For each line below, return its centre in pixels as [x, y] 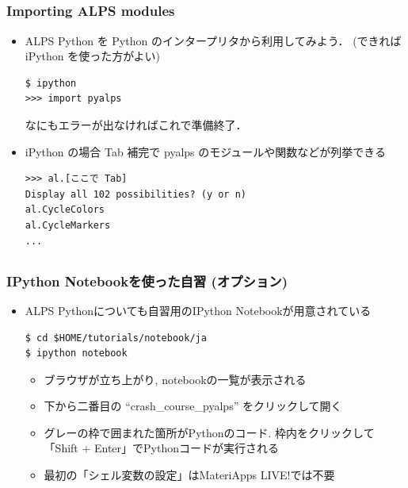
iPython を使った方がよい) [93, 56]
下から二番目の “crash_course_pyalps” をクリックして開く [193, 406]
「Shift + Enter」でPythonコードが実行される [162, 448]
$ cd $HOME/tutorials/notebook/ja [116, 338]
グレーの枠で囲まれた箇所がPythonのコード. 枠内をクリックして [209, 432]
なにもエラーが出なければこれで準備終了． [136, 125]
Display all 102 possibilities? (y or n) [135, 194]
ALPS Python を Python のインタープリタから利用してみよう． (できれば [213, 40]
